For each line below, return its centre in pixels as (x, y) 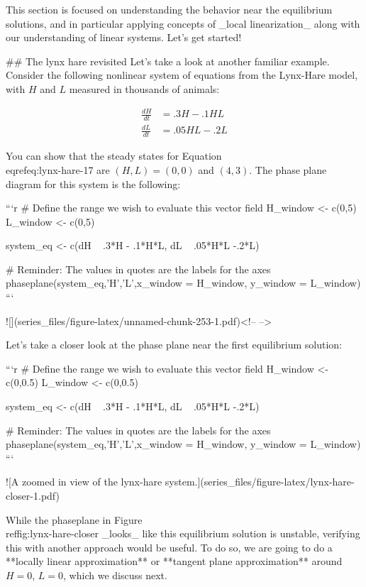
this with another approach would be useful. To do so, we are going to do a (169, 547)
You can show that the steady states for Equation (114, 156)
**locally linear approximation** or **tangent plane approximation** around (174, 561)
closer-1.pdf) (33, 495)
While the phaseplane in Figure (74, 519)
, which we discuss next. (115, 575)
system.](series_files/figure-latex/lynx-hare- (260, 482)
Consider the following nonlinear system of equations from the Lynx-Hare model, (182, 75)
